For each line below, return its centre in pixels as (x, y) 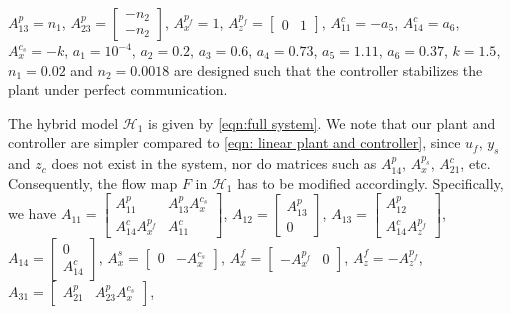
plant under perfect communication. (118, 89)
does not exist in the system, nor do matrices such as (214, 163)
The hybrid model (63, 122)
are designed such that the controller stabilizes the (328, 69)
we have (32, 213)
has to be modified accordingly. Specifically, (370, 182)
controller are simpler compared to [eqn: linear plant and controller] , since (234, 142)
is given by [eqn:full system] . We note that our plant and (322, 122)
